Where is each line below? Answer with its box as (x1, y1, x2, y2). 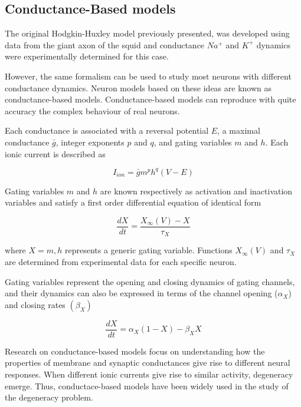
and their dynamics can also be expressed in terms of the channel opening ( (5, 287, 278, 299)
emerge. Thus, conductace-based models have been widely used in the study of (5, 379, 289, 392)
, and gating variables (153, 135, 232, 148)
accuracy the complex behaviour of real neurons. (5, 104, 180, 117)
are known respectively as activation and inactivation (100, 184, 293, 197)
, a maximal (217, 124, 260, 137)
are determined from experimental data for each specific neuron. (5, 255, 237, 267)
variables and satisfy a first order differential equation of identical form (5, 196, 261, 209)
